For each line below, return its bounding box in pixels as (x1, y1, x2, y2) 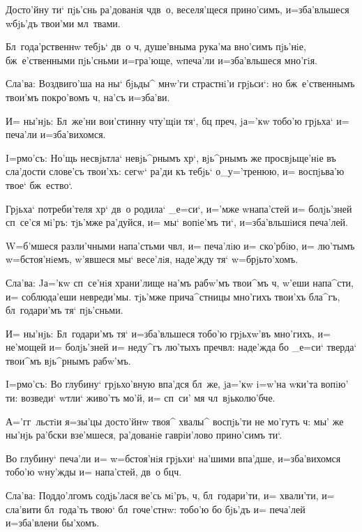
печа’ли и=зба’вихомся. (6, 127, 106, 142)
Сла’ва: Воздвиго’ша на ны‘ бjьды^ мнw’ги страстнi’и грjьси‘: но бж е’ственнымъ (6, 76, 355, 91)
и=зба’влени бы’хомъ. (6, 515, 100, 530)
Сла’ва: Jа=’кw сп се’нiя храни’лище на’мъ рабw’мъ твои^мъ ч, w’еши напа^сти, (6, 275, 354, 289)
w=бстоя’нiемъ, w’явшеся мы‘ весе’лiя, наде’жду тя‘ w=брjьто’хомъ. (6, 252, 299, 266)
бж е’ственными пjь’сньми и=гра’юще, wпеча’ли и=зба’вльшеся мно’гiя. (6, 52, 317, 67)
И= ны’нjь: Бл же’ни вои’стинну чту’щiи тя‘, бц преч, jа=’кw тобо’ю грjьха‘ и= (6, 113, 349, 128)
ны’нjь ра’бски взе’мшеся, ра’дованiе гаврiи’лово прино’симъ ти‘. (6, 427, 282, 442)
